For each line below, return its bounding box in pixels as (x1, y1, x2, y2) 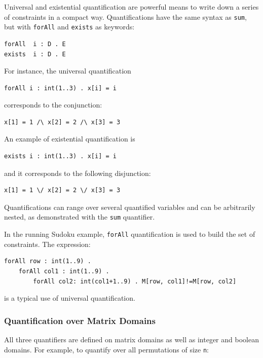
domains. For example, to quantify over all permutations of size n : (4, 344, 209, 354)
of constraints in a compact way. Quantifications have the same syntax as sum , (4, 11, 247, 22)
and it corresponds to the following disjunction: (4, 167, 151, 178)
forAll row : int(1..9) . (4, 258, 91, 265)
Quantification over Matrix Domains (4, 314, 156, 327)
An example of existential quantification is (4, 133, 135, 144)
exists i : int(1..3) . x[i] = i (4, 153, 117, 160)
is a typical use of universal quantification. (4, 293, 135, 303)
